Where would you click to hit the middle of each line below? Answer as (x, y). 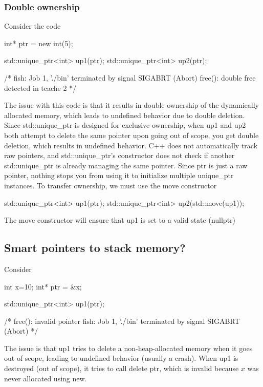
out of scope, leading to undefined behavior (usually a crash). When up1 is (121, 358)
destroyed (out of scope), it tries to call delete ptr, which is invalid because (122, 368)
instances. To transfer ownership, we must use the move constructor (111, 185)
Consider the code (32, 26)
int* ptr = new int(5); (39, 43)
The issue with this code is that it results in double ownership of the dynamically (132, 105)
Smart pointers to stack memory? (95, 248)
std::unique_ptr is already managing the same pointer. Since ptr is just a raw (126, 165)
